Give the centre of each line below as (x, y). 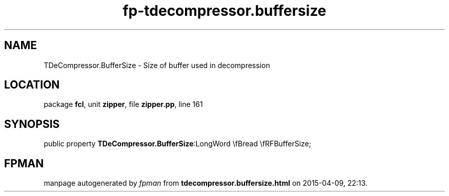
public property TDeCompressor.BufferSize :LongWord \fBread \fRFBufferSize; (177, 144)
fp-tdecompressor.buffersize (224, 11)
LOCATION (32, 85)
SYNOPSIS (32, 124)
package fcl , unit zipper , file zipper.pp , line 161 (123, 104)
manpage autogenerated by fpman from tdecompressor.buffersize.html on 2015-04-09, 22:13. (206, 183)
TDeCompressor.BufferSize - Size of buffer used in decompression (157, 65)
